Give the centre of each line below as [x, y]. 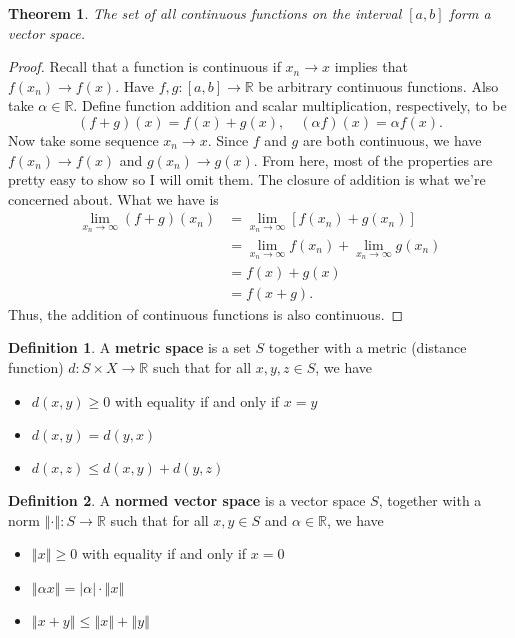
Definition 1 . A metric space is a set [129, 347]
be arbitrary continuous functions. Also [378, 85]
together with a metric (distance [367, 347]
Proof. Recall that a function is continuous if [144, 66]
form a [470, 13]
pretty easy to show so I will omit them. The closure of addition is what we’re [247, 179]
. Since [228, 139]
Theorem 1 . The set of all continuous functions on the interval [205, 13]
